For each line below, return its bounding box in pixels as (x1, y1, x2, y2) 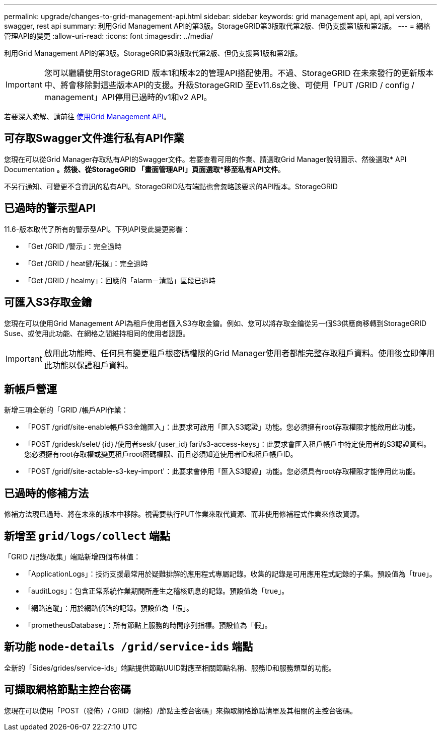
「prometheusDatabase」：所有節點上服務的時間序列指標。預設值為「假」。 (24, 621, 272, 630)
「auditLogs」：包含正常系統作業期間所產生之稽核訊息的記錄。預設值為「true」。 (24, 587, 289, 596)
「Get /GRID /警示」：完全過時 (24, 241, 122, 251)
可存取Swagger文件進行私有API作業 (4, 132, 184, 145)
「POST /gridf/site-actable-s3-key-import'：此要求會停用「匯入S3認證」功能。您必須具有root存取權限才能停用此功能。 (24, 467, 420, 476)
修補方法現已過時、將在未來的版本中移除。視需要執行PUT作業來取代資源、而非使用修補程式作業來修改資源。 (4, 510, 364, 519)
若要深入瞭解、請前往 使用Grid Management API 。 (4, 112, 171, 121)
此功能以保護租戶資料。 (44, 360, 133, 370)
